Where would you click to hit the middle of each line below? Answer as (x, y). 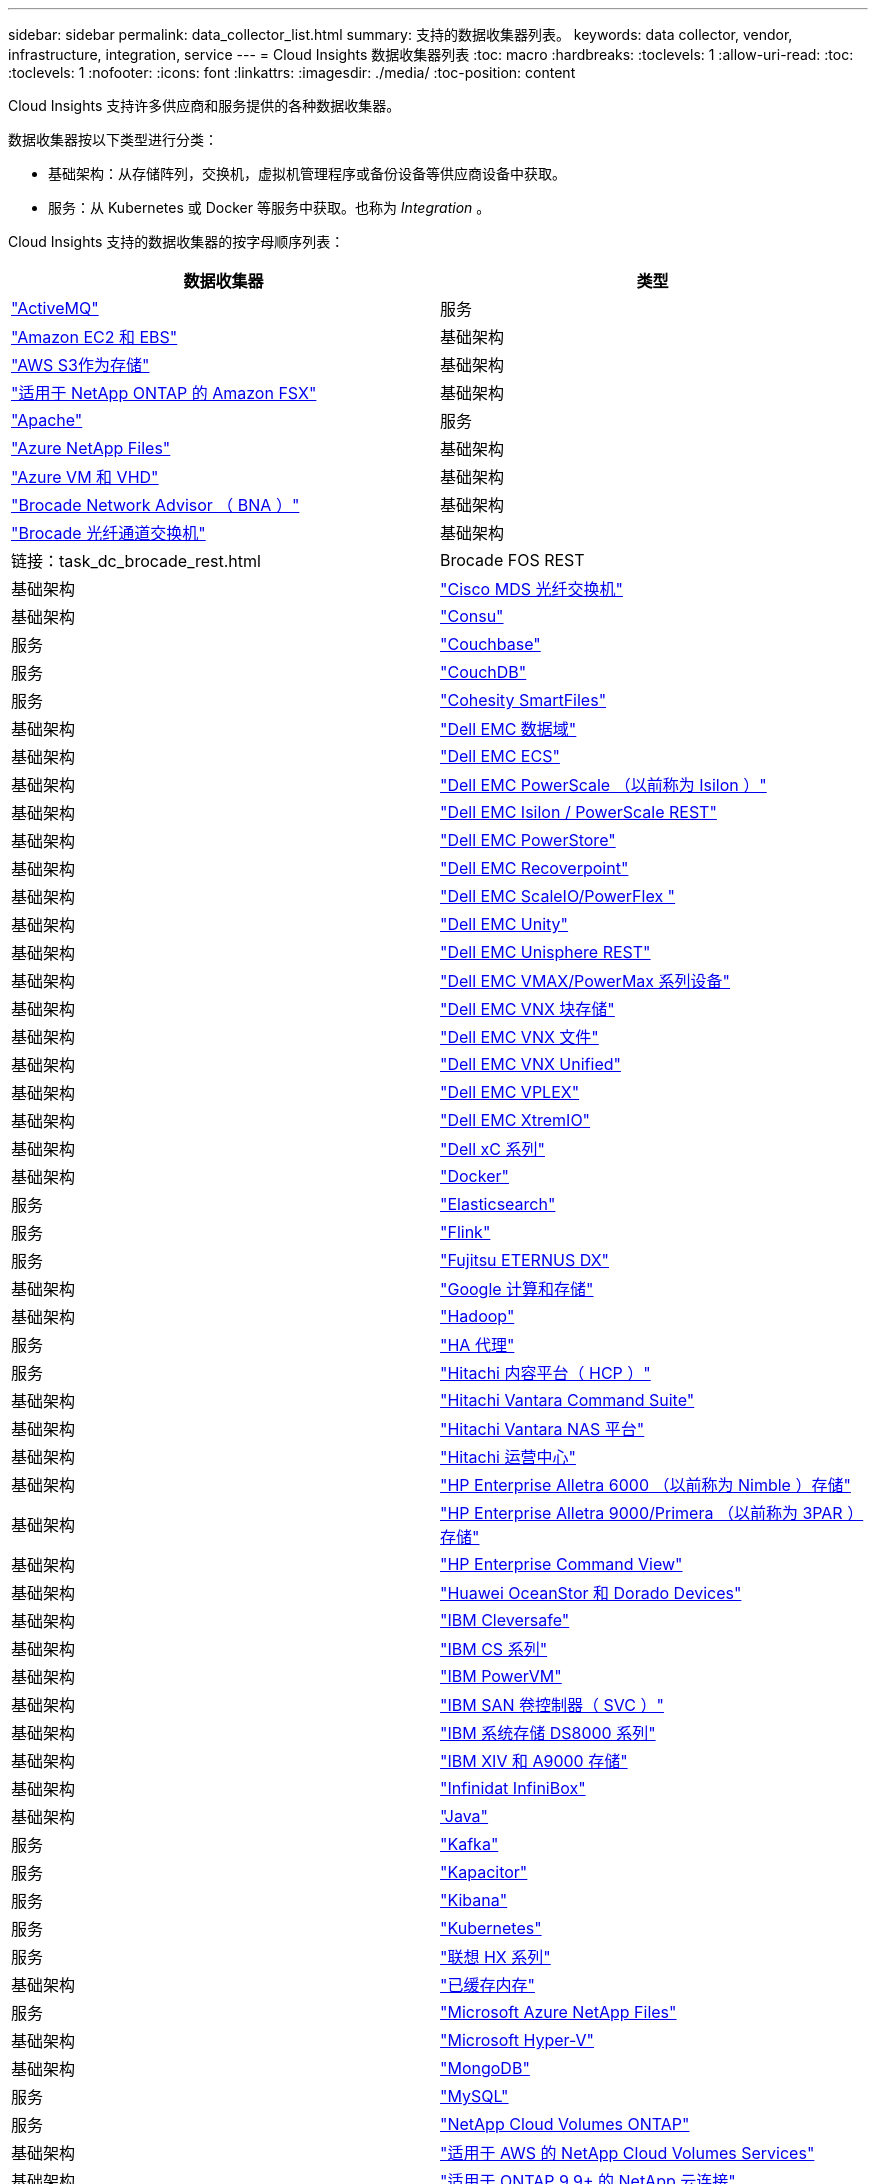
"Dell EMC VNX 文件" (519, 1037)
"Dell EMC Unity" (504, 924)
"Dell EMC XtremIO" (515, 1120)
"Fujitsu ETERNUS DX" (525, 1260)
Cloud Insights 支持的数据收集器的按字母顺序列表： (176, 241)
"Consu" (472, 616)
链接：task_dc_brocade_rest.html (136, 561)
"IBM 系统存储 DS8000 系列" (548, 1733)
